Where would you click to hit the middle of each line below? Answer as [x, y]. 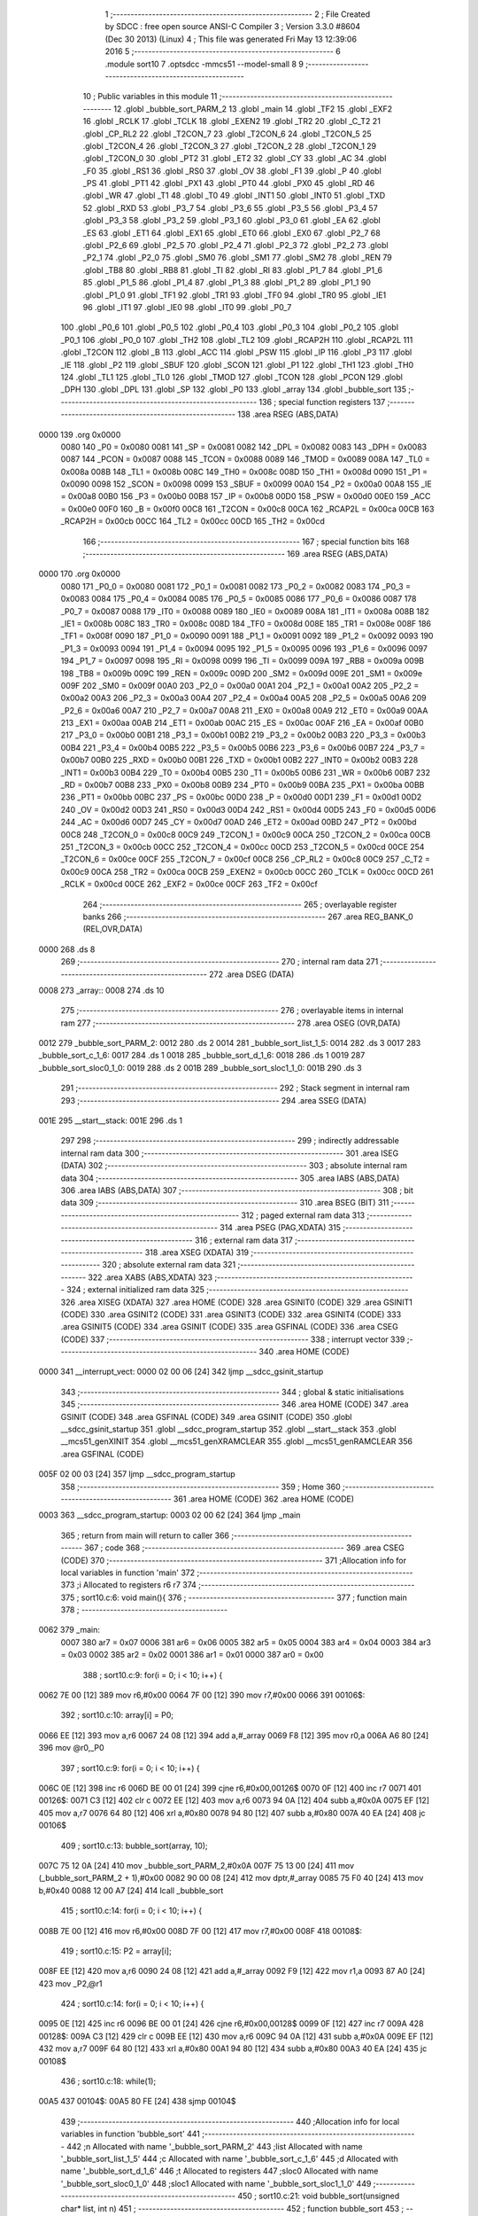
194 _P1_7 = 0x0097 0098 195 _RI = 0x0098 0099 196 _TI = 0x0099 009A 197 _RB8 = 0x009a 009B [243, 661]
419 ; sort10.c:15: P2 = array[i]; [116, 1951]
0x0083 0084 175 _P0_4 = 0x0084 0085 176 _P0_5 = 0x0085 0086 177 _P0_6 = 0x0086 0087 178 [239, 599]
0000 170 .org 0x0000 [80, 574]
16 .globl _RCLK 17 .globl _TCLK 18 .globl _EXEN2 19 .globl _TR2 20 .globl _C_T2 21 [231, 121]
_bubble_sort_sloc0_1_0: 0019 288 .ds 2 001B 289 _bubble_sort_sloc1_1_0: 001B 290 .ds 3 [200, 1067]
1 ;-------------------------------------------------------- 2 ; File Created [238, 14]
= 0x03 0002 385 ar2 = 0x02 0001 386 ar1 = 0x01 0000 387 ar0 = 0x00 [192, 1655]
